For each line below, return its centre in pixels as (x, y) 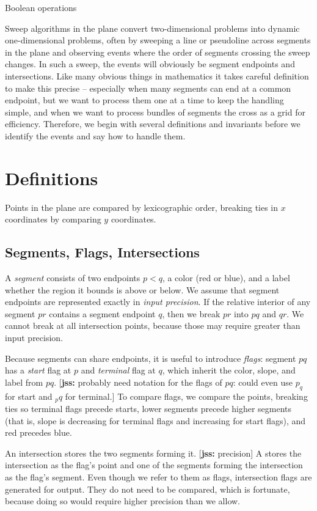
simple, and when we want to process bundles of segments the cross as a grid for (155, 112)
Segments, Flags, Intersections (102, 252)
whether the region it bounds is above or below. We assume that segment (142, 289)
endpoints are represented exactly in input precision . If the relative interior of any (158, 302)
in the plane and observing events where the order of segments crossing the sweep (158, 52)
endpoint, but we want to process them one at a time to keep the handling (144, 100)
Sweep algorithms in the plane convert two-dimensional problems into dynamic (152, 28)
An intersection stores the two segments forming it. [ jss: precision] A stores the (153, 453)
